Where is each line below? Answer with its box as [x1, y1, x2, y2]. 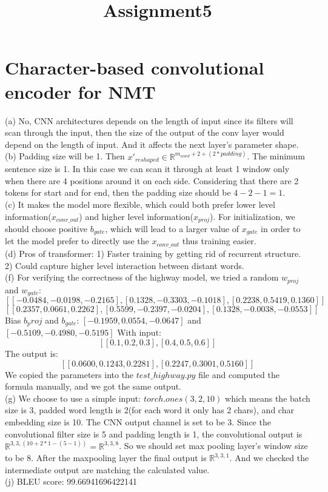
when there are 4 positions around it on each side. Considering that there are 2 [5, 174, 299, 187]
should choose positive [5, 222, 87, 234]
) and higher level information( [79, 210, 194, 222]
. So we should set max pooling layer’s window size [119, 439, 308, 452]
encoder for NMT [5, 79, 156, 104]
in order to [261, 222, 301, 234]
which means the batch [225, 391, 310, 404]
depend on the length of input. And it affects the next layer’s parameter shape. [5, 138, 299, 150]
